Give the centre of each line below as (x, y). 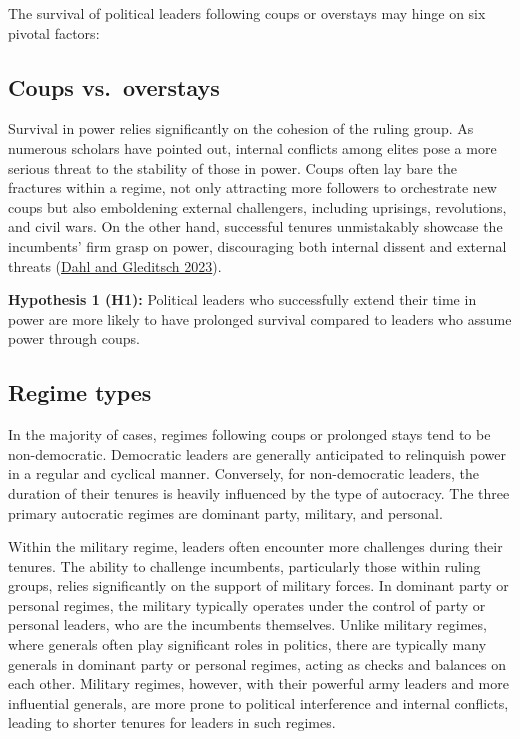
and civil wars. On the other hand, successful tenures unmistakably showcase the (255, 226)
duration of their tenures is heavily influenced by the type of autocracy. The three (259, 492)
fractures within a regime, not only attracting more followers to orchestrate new (252, 187)
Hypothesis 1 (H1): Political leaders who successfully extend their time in (242, 299)
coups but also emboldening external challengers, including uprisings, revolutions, (257, 206)
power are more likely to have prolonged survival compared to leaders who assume (260, 318)
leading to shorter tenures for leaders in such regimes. (172, 722)
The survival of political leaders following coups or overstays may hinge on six (247, 13)
